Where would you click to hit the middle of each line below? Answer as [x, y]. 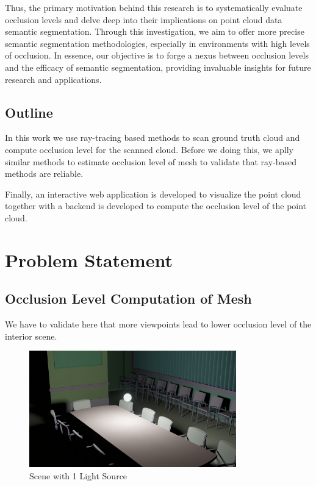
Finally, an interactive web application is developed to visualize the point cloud [153, 194]
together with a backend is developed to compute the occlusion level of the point [156, 206]
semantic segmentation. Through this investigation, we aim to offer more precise [155, 31]
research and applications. [53, 79]
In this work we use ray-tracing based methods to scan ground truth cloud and [153, 138]
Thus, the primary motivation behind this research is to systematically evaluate [154, 7]
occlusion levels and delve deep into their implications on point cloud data [144, 19]
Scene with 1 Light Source [78, 475]
